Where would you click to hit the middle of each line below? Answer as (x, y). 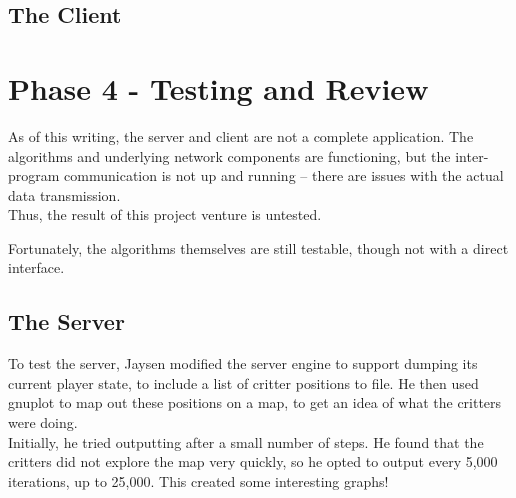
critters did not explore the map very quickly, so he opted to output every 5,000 (253, 461)
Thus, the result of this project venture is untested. (165, 214)
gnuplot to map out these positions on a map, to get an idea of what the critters (255, 402)
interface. (36, 267)
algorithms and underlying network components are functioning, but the (229, 155)
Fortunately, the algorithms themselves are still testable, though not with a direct (258, 247)
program (34, 175)
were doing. (43, 422)
